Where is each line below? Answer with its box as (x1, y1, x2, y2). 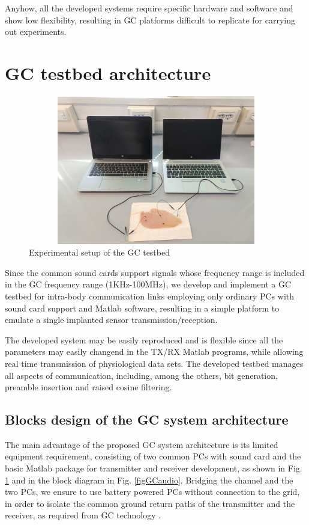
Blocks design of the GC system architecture (5, 410, 289, 429)
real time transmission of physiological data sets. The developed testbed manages (5, 357, 304, 369)
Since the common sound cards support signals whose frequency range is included (5, 266, 305, 278)
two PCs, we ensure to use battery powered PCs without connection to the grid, (5, 485, 300, 498)
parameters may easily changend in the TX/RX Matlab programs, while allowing (5, 345, 304, 358)
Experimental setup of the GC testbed (29, 246, 170, 259)
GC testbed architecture (5, 60, 211, 85)
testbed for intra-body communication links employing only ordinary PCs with (5, 289, 295, 302)
